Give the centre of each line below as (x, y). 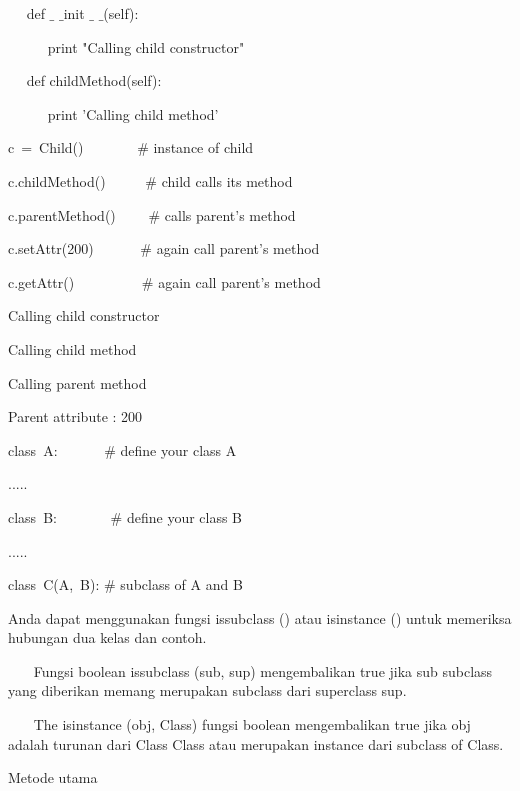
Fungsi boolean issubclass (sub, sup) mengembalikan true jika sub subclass (263, 670)
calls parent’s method (230, 214)
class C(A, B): (54, 584)
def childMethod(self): (94, 80)
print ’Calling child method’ (133, 113)
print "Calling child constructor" (146, 46)
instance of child (203, 147)
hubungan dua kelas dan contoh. (107, 637)
